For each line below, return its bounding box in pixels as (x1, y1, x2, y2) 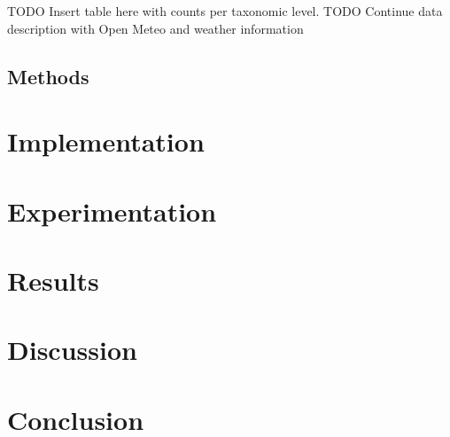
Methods (7, 62, 89, 90)
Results (7, 261, 99, 298)
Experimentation (7, 192, 217, 229)
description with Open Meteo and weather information (7, 19, 304, 37)
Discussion (7, 332, 137, 368)
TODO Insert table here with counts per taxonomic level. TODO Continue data (7, 2, 443, 20)
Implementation (7, 123, 205, 160)
